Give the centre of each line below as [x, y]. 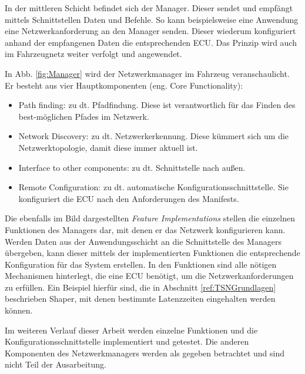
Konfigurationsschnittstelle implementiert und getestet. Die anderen [127, 341]
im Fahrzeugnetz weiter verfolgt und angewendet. [93, 54]
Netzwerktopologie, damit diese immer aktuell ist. [108, 147]
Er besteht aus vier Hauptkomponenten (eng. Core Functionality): [124, 85]
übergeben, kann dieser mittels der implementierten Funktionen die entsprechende [152, 253]
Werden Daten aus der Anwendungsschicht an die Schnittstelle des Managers [143, 241]
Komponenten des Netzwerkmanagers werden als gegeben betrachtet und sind [145, 353]
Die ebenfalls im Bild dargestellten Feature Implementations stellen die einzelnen [150, 218]
